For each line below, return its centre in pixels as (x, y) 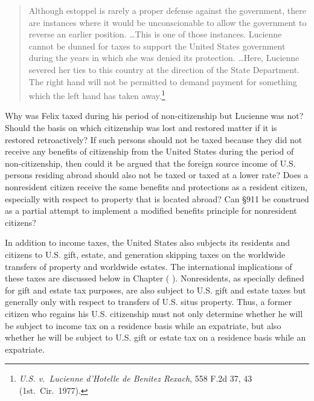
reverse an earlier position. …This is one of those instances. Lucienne (155, 34)
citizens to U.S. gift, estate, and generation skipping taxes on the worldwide (145, 254)
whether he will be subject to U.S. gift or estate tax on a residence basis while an (155, 337)
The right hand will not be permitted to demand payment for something (163, 81)
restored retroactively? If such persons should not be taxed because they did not (154, 139)
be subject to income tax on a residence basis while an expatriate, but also (143, 325)
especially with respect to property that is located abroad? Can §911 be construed (157, 198)
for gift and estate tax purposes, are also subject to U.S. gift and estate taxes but (155, 290)
